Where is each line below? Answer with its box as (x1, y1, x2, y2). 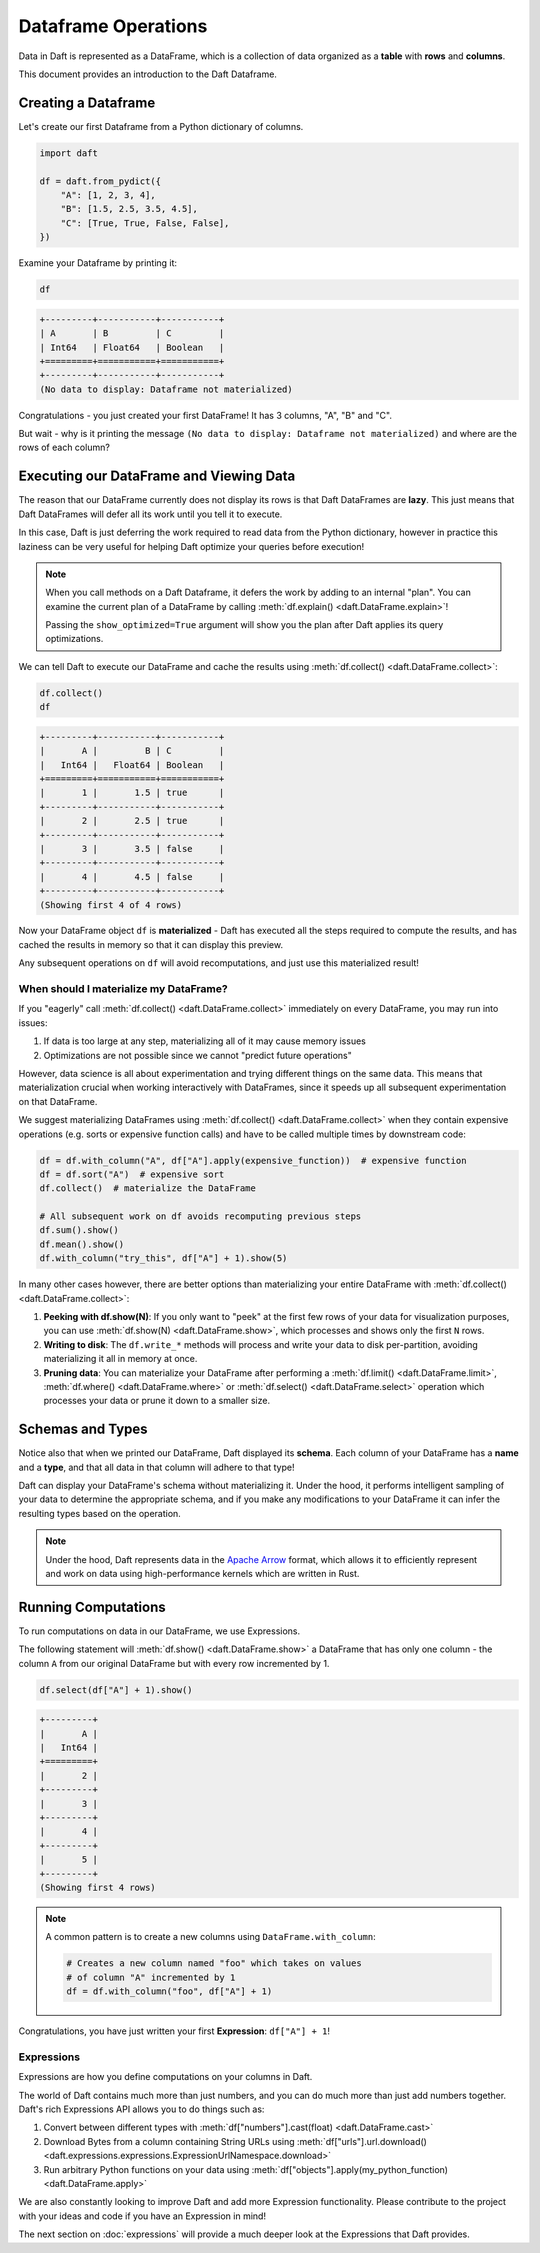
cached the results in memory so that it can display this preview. (18, 938, 284, 950)
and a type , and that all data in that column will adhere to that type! (18, 1461, 295, 1473)
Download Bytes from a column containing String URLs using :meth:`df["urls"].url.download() (43, 2135, 427, 2147)
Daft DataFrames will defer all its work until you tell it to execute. (18, 508, 283, 520)
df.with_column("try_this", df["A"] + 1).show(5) (39, 1253, 288, 1264)
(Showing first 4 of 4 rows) (39, 899, 183, 910)
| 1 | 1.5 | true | (39, 787, 225, 799)
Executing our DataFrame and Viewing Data (18, 468, 296, 485)
